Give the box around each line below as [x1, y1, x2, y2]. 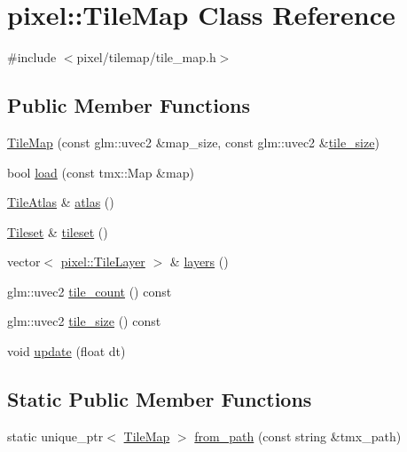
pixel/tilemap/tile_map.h [76, 48, 216, 67]
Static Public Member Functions [7, 385, 312, 413]
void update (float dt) [7, 342, 126, 361]
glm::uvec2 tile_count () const [7, 282, 172, 300]
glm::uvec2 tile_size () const [7, 312, 161, 330]
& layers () [169, 252, 229, 271]
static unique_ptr [7, 426, 104, 445]
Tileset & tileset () [7, 222, 108, 241]
